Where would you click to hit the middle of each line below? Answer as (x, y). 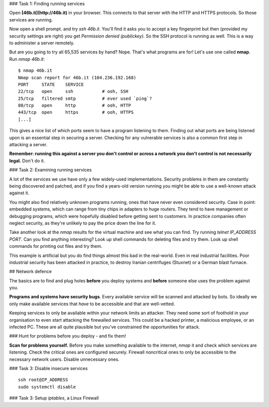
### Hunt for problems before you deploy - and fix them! (68, 336)
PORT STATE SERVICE (51, 84)
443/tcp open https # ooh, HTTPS (76, 112)
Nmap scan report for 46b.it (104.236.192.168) (77, 78)
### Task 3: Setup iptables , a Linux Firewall (54, 398)
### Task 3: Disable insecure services (49, 368)
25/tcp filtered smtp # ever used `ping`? (85, 98)
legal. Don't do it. (27, 161)
